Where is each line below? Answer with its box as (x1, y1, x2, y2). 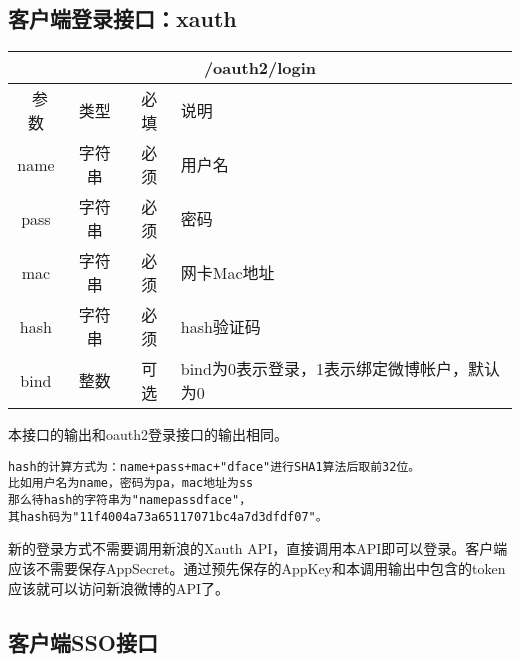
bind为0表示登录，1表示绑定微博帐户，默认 (180, 357, 500, 381)
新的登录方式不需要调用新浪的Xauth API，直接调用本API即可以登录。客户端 (8, 538, 508, 559)
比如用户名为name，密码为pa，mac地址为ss (8, 476, 254, 491)
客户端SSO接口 (8, 626, 158, 657)
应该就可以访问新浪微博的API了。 (8, 577, 230, 598)
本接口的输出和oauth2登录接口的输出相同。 (8, 424, 289, 445)
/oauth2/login (203, 56, 317, 80)
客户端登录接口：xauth (8, 3, 237, 34)
